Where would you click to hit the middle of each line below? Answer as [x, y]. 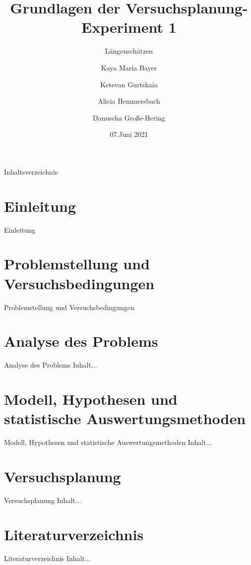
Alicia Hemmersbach [129, 101]
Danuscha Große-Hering [129, 117]
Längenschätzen [129, 51]
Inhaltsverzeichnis [31, 171]
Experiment [123, 27]
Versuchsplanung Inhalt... [43, 500]
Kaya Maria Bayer [129, 67]
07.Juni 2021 [129, 134]
